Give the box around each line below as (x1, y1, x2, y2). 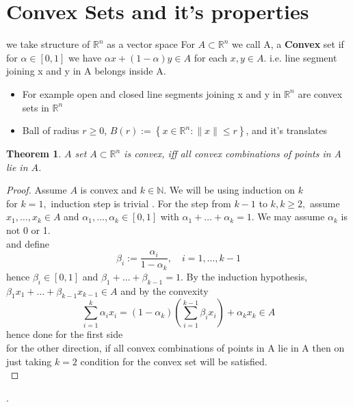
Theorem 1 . (6, 146, 62, 161)
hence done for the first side (6, 327, 123, 341)
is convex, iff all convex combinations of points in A (124, 146, 342, 161)
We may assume (257, 209, 325, 224)
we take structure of (6, 37, 90, 51)
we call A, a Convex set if (232, 37, 344, 51)
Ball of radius (22, 123, 79, 137)
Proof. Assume (6, 183, 67, 197)
